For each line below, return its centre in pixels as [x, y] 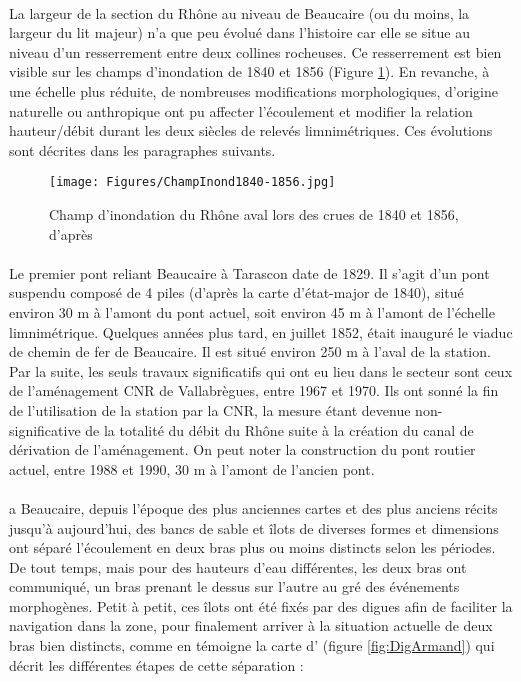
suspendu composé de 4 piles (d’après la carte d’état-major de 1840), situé [236, 292]
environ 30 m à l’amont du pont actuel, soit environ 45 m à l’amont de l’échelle [252, 311]
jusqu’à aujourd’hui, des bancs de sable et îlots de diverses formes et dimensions [254, 527]
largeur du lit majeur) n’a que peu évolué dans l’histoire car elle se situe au [239, 32]
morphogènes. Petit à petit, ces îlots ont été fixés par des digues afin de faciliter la [261, 605]
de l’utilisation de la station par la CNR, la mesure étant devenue [210, 409]
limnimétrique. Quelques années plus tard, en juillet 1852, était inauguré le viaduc [261, 331]
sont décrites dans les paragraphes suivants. [142, 149]
